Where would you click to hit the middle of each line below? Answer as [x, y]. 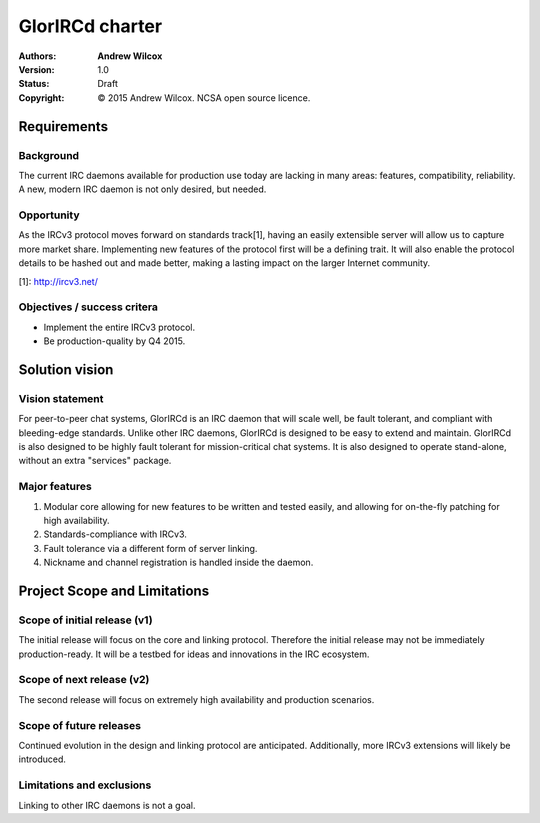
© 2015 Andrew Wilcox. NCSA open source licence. [204, 97]
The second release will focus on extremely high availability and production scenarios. [196, 699]
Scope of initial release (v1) [86, 620]
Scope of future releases [80, 725]
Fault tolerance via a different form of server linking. [150, 548]
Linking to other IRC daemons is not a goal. [107, 805]
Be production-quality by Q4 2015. [114, 341]
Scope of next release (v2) [84, 680]
